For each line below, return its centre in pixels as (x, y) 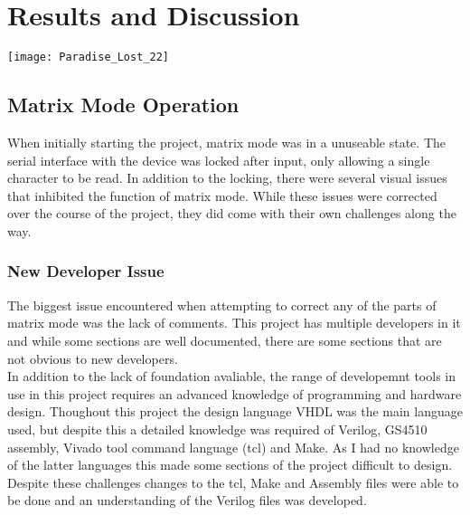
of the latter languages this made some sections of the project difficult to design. (230, 465)
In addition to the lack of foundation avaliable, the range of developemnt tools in (231, 376)
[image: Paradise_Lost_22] (88, 57)
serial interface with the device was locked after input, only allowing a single (219, 160)
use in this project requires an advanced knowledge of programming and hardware (235, 393)
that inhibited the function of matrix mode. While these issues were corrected (222, 195)
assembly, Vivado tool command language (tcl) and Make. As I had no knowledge (233, 447)
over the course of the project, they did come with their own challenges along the (232, 213)
